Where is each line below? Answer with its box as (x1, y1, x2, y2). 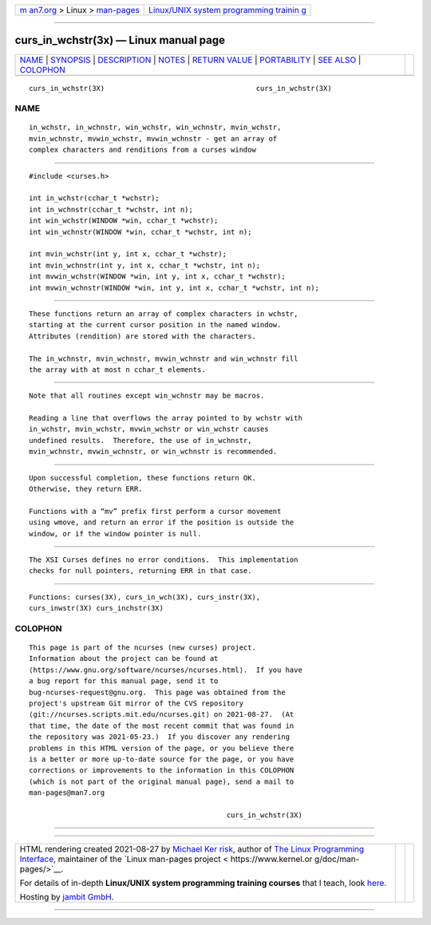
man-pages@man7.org (29, 789, 105, 797)
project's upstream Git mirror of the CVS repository (29, 699, 243, 708)
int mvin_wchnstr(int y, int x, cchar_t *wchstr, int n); (29, 260, 261, 270)
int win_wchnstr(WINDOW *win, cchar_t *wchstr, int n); (29, 227, 252, 236)
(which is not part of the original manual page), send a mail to (29, 777, 295, 786)
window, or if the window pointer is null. (29, 529, 202, 538)
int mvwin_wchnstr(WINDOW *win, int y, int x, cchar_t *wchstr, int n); (29, 283, 319, 292)
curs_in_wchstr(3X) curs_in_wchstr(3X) (29, 84, 332, 93)
